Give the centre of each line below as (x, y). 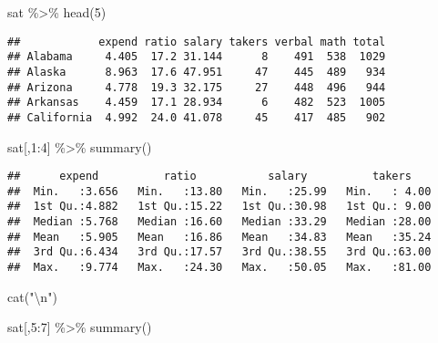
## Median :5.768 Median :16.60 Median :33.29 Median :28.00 (219, 222)
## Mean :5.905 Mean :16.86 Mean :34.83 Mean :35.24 (219, 237)
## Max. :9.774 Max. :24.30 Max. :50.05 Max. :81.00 (219, 268)
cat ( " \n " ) (32, 296)
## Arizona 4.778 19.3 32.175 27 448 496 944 (197, 87)
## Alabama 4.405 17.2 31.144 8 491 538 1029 (197, 57)
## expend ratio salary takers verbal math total (197, 42)
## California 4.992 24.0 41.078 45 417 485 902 (197, 117)
